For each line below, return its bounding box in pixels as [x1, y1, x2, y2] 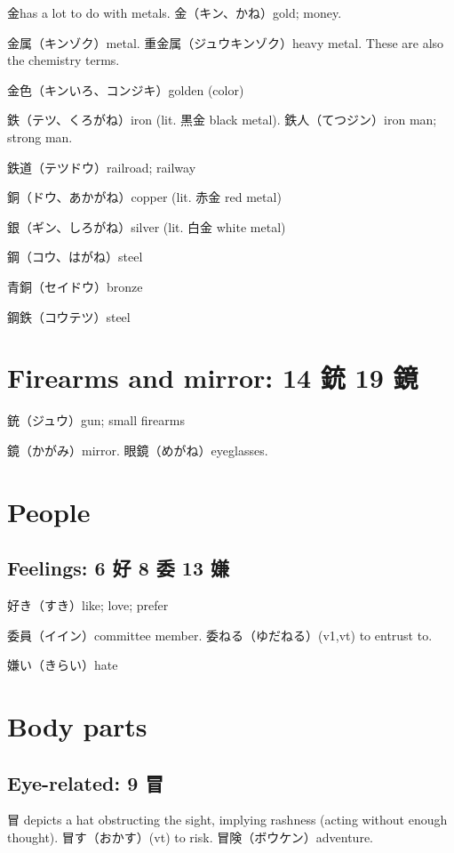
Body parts [7, 707, 147, 744]
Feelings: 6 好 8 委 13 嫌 [7, 554, 230, 582]
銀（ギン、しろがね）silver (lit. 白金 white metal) [7, 217, 286, 236]
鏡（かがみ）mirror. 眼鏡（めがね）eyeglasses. [7, 440, 268, 459]
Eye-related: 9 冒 [7, 769, 164, 796]
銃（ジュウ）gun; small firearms [7, 411, 185, 430]
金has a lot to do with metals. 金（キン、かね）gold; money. [7, 4, 342, 21]
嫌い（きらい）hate [7, 656, 118, 674]
